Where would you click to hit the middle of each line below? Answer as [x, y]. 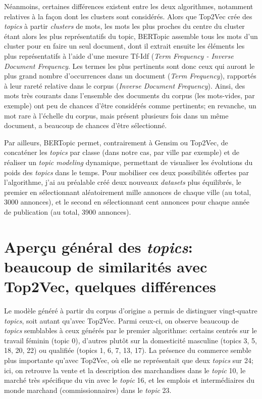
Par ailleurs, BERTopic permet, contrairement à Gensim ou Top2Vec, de [116, 142]
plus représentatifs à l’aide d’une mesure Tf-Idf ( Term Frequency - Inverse [119, 55]
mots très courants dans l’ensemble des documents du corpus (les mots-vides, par [129, 95]
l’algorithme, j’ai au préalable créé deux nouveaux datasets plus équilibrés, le [123, 182]
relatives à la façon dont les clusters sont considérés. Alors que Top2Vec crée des [128, 16]
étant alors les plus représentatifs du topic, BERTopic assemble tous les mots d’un [131, 36]
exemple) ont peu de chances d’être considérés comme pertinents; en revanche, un [130, 105]
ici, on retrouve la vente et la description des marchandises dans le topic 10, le [125, 370]
